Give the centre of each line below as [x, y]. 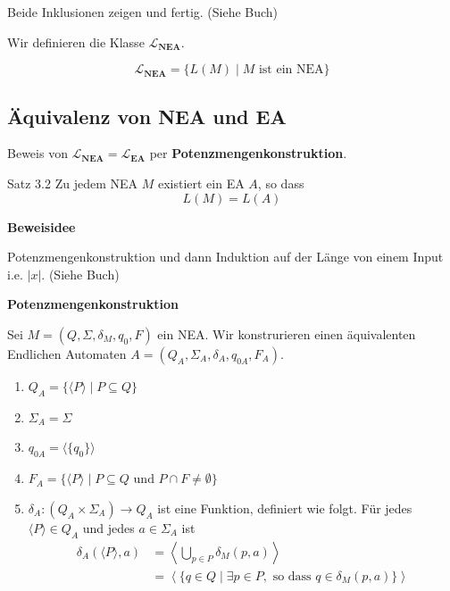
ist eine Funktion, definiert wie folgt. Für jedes [285, 508]
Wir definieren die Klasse [76, 42]
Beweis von [37, 153]
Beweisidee [42, 226]
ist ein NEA [291, 70]
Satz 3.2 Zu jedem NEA [73, 183]
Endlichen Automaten [67, 353]
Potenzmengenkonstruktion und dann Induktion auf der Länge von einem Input [225, 257]
